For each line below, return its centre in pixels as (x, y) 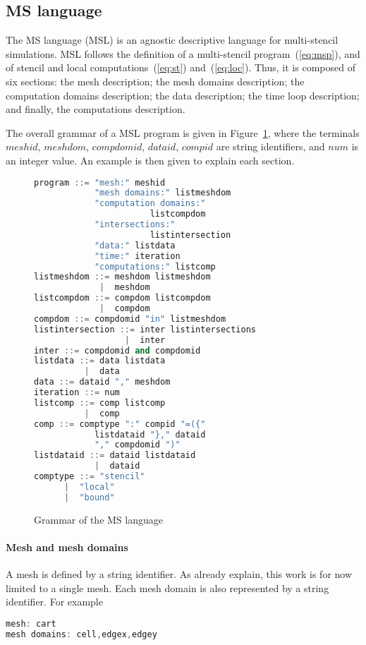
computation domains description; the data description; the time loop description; (183, 95)
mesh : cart (31, 623)
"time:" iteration (137, 256)
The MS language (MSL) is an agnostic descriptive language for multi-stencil (172, 40)
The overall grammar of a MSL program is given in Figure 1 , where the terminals (183, 132)
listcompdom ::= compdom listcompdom (122, 298)
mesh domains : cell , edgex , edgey (81, 634)
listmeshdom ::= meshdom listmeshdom (122, 277)
